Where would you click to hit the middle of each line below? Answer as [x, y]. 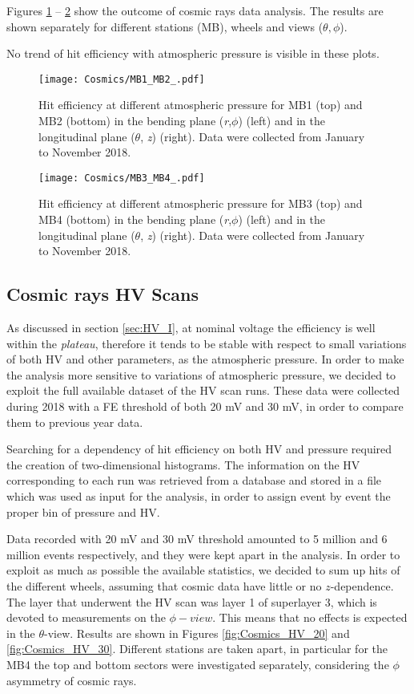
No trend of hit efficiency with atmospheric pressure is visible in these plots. [193, 53]
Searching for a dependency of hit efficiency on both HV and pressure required [199, 449]
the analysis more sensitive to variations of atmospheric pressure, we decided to [201, 374]
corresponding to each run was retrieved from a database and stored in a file [194, 480]
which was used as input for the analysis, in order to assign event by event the [199, 495]
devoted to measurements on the [86, 617]
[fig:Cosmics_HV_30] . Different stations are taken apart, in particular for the [197, 649]
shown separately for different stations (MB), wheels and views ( [165, 26]
